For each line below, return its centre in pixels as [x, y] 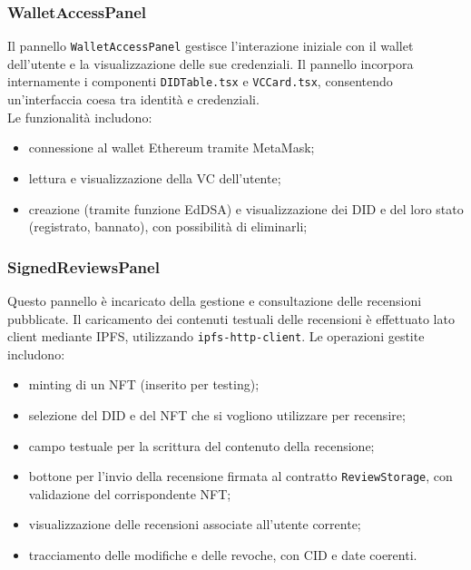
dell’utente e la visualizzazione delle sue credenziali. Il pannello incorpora [211, 63]
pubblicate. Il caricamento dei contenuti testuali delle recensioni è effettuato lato [231, 318]
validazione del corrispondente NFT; [130, 493]
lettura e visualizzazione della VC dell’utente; [155, 177]
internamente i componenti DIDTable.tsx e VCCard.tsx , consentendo [200, 81]
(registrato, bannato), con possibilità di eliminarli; [168, 226]
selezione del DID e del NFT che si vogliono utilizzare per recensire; [217, 414]
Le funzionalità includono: [80, 117]
